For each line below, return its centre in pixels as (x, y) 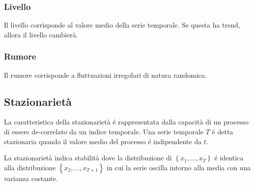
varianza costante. (31, 178)
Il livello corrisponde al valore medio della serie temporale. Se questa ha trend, (122, 25)
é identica (229, 158)
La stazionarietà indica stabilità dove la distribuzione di (88, 158)
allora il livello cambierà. (41, 34)
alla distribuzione (30, 167)
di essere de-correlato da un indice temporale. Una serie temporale (104, 132)
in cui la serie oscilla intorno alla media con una (179, 167)
